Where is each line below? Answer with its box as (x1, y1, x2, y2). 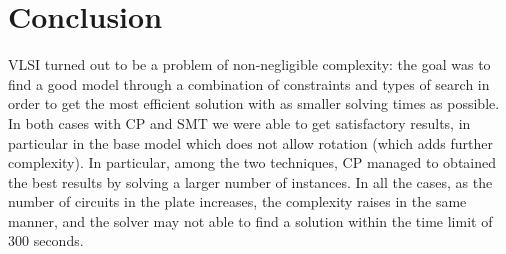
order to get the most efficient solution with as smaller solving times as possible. (8, 93, 500, 114)
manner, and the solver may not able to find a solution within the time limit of (8, 210, 493, 231)
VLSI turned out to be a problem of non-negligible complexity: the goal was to (8, 54, 491, 75)
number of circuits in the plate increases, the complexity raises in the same (8, 191, 467, 212)
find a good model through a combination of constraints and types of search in (8, 73, 490, 94)
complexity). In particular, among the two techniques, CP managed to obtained (8, 152, 497, 173)
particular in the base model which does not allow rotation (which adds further (8, 132, 494, 153)
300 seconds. (8, 230, 84, 251)
